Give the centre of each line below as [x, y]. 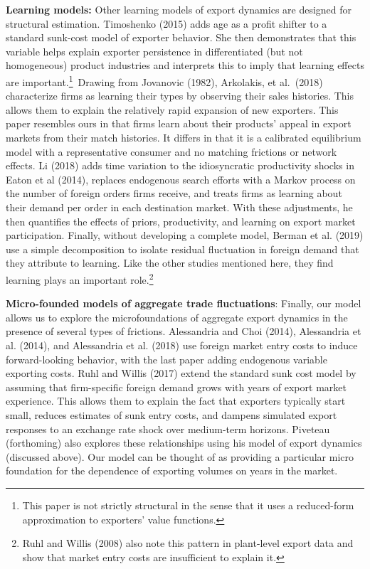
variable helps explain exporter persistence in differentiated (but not [154, 51]
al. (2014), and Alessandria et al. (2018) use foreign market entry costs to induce [182, 345]
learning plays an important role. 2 [80, 278]
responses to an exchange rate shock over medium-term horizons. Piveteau [168, 429]
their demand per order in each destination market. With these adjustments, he [179, 207]
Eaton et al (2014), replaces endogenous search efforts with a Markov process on [181, 179]
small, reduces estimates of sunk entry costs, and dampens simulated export [171, 414]
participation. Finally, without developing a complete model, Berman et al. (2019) [185, 235]
